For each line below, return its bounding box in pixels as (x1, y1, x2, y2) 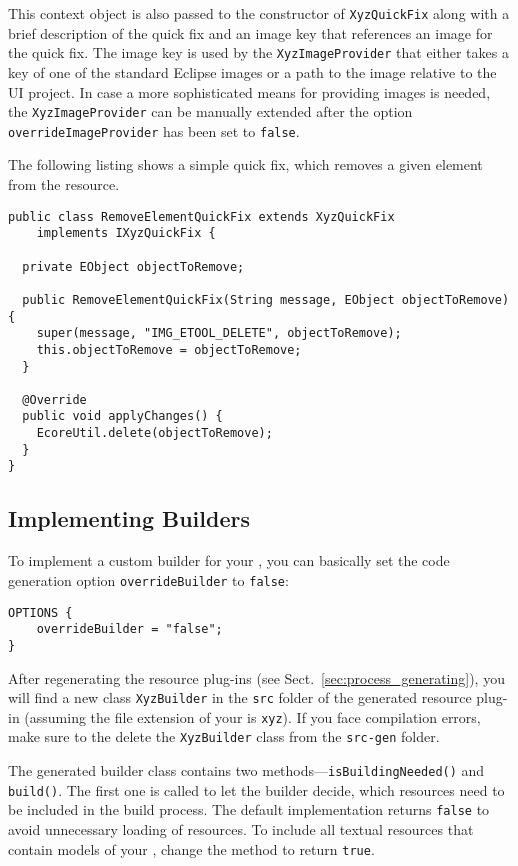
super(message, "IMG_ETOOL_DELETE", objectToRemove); (36, 326, 402, 341)
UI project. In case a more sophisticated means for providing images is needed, (8, 81, 491, 102)
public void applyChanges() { (22, 409, 223, 424)
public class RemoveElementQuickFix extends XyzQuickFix (8, 209, 395, 224)
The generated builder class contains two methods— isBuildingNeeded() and (8, 760, 485, 781)
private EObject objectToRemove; (22, 259, 245, 274)
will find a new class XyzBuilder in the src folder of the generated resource (8, 687, 472, 708)
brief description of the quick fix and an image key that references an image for (8, 22, 493, 43)
